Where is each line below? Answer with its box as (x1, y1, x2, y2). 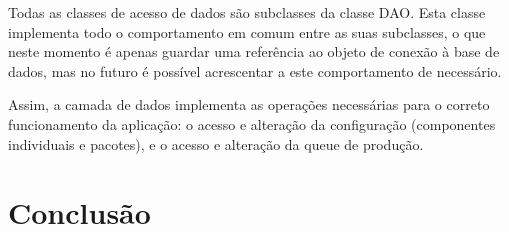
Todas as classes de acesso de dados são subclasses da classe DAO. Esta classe (8, 2, 486, 22)
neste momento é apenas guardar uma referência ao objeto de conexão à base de (8, 41, 500, 62)
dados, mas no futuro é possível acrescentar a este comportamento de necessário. (8, 60, 502, 81)
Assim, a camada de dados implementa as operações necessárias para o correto (8, 94, 490, 115)
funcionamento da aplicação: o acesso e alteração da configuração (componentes (8, 113, 496, 134)
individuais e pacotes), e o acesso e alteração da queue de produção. (8, 133, 424, 154)
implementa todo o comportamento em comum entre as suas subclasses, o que (8, 21, 486, 42)
